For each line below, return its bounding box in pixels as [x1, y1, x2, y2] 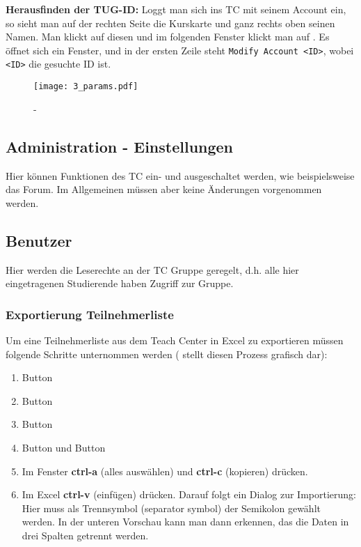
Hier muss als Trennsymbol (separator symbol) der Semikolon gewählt [22, 500, 321, 515]
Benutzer [6, 229, 72, 251]
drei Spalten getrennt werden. [22, 527, 149, 542]
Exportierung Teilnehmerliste [6, 305, 174, 323]
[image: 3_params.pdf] [33, 82, 138, 92]
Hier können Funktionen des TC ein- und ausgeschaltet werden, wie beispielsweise [6, 168, 355, 183]
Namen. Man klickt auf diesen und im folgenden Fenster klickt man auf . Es [6, 29, 330, 44]
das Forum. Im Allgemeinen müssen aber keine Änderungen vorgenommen [6, 182, 322, 197]
